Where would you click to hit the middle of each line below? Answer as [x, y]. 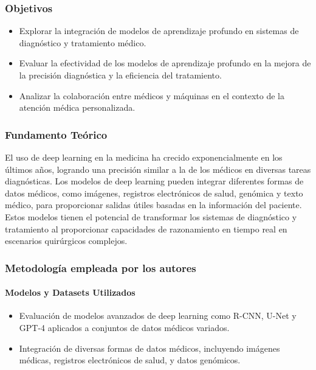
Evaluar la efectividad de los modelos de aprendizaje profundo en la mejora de [165, 63]
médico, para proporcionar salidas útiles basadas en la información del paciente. [153, 205]
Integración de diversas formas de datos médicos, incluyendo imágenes [149, 348]
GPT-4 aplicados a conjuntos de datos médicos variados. [124, 327]
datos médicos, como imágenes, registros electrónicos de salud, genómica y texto [154, 193]
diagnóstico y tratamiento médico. [83, 42]
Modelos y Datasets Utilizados [70, 292]
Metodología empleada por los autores [101, 267]
